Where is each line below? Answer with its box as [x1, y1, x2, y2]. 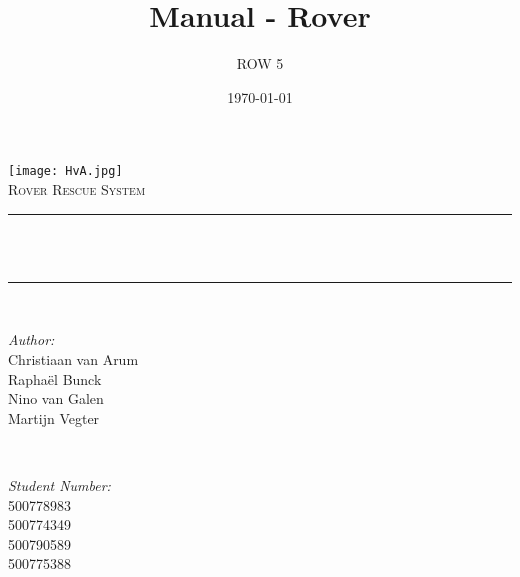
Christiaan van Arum [8, 348, 139, 369]
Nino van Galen [8, 388, 104, 409]
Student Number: [8, 474, 111, 495]
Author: [8, 329, 55, 350]
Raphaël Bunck [8, 368, 102, 389]
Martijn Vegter [8, 407, 100, 428]
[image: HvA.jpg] [8, 164, 123, 179]
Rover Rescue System [8, 178, 146, 199]
